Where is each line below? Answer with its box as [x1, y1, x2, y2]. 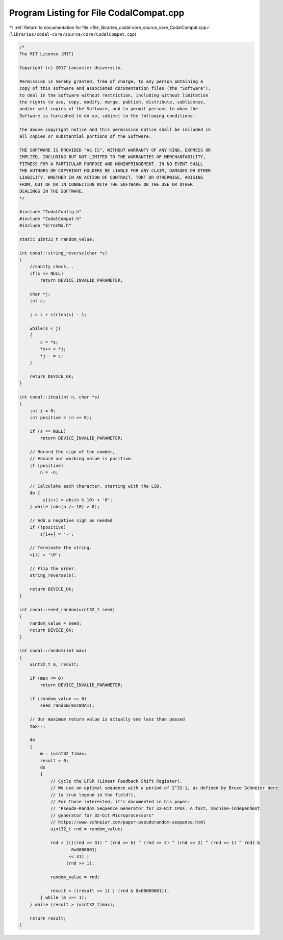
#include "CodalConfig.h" [19, 209, 82, 215]
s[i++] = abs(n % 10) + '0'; [42, 497, 113, 502]
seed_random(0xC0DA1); [40, 703, 95, 708]
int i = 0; [29, 408, 56, 414]
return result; [29, 915, 66, 921]
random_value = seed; [29, 620, 82, 626]
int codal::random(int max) [19, 648, 87, 654]
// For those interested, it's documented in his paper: [50, 799, 190, 804]
